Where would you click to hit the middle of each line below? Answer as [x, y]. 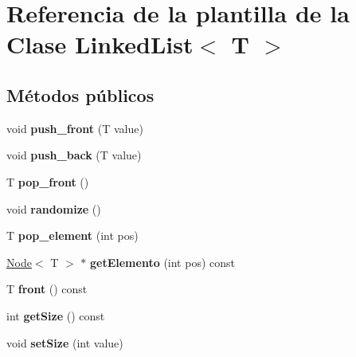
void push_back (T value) [74, 155]
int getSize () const [56, 315]
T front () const [47, 289]
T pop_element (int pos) [72, 235]
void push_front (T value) [75, 128]
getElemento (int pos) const [162, 262]
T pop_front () [48, 181]
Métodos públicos [80, 94]
